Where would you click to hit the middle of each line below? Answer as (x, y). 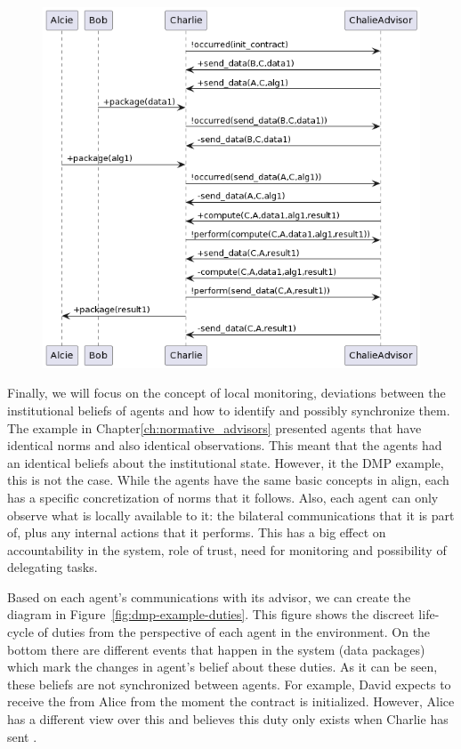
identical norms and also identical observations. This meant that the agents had (225, 445)
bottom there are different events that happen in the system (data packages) (216, 649)
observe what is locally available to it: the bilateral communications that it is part (231, 515)
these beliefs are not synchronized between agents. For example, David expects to (229, 684)
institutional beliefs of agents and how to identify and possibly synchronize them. (229, 410)
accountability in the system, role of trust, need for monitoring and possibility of (227, 549)
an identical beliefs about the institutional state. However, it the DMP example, (226, 462)
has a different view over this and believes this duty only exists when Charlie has (228, 719)
